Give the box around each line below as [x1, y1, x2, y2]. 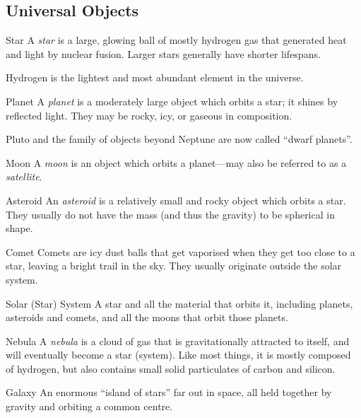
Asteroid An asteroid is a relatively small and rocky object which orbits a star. [6, 192, 346, 207]
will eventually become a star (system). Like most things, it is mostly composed [6, 347, 351, 362]
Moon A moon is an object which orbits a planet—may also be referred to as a [6, 155, 347, 170]
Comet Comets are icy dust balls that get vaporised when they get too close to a [6, 244, 355, 259]
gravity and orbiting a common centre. [6, 399, 173, 414]
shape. [6, 221, 33, 236]
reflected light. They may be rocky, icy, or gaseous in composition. [6, 108, 292, 122]
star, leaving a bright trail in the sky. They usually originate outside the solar [6, 258, 342, 273]
